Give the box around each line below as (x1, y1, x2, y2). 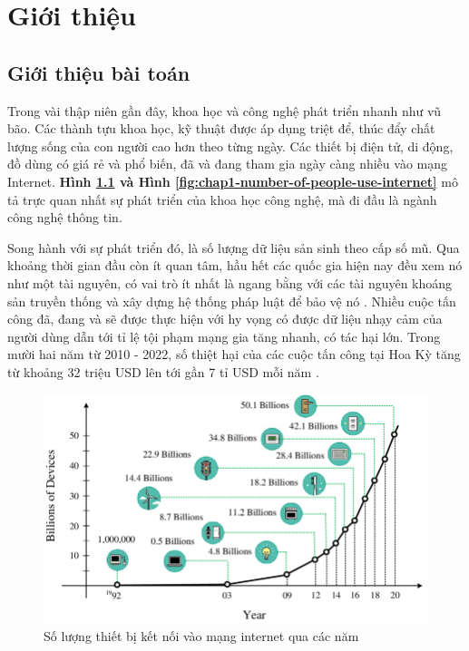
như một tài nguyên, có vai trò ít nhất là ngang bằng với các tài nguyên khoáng (7, 273, 453, 292)
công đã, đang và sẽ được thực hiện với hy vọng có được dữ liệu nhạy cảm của (7, 309, 443, 328)
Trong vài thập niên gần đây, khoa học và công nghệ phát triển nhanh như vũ (7, 101, 442, 120)
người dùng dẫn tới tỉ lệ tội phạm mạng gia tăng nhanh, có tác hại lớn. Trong (7, 326, 441, 345)
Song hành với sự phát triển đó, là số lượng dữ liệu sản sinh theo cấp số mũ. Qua (7, 238, 460, 257)
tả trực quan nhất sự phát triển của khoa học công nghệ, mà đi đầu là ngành (7, 189, 437, 209)
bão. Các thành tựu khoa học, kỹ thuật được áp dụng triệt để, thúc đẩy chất (7, 119, 435, 138)
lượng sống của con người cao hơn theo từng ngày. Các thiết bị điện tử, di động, (7, 136, 454, 155)
